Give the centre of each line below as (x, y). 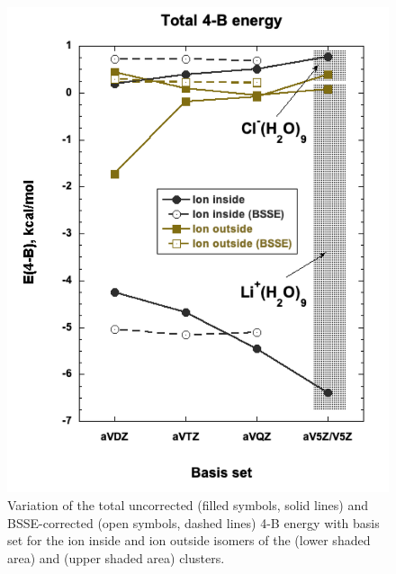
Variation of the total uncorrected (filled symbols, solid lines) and (188, 504)
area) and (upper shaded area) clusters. (116, 557)
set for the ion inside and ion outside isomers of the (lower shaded (189, 540)
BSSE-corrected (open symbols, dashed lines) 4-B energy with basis (193, 522)
